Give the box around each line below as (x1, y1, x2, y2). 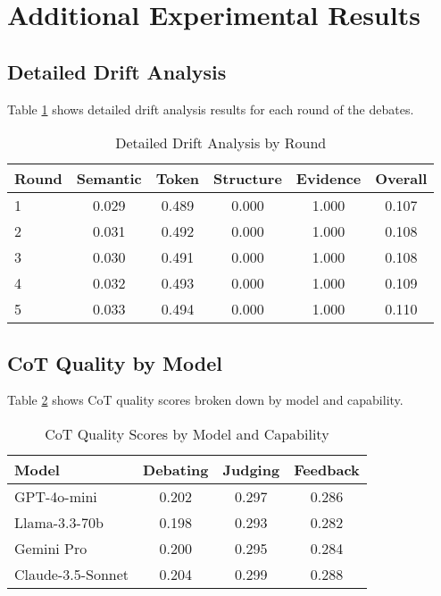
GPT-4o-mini (14, 485, 97, 507)
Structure (213, 168, 282, 189)
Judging (222, 458, 280, 480)
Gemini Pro (14, 537, 87, 558)
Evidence (295, 168, 362, 189)
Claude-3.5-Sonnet (14, 563, 129, 584)
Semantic (76, 168, 142, 189)
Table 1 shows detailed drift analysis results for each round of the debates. (7, 99, 414, 118)
